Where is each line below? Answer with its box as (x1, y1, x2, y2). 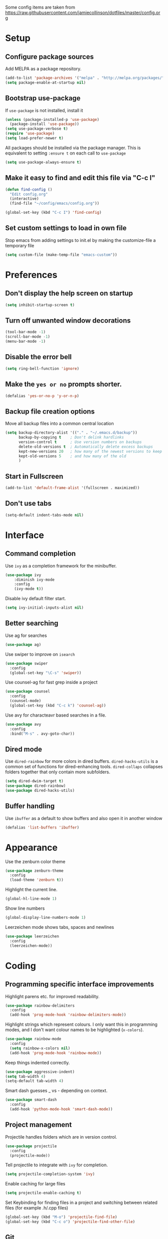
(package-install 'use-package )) (9, 121, 79, 127)
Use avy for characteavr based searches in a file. (5, 712, 106, 718)
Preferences (5, 269, 57, 281)
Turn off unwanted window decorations (5, 316, 131, 325)
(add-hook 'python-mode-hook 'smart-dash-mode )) (9, 1107, 113, 1112)
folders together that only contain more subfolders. (5, 769, 110, 775)
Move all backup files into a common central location (5, 421, 114, 427)
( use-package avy (5, 722, 41, 727)
